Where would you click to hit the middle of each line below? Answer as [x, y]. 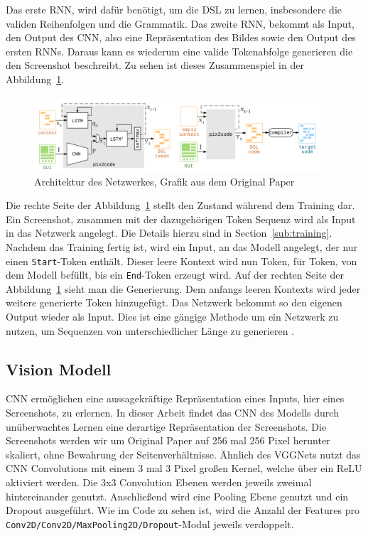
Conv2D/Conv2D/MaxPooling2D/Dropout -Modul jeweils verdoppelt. [150, 524]
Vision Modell [59, 369]
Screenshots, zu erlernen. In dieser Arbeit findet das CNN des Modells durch [172, 413]
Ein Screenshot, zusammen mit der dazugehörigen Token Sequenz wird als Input [181, 219]
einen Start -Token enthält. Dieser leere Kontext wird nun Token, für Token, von [182, 261]
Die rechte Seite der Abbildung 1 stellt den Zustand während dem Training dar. [180, 205]
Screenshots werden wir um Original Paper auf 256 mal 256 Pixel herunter [168, 440]
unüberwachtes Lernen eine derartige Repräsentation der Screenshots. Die [166, 426]
